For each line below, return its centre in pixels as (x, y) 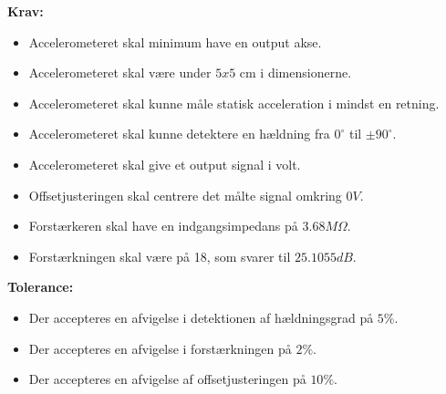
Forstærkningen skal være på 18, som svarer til (160, 256)
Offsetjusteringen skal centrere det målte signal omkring (185, 195)
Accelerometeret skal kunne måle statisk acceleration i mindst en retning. (234, 103)
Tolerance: (41, 287)
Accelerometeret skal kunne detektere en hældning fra (179, 134)
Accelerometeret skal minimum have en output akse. (175, 41)
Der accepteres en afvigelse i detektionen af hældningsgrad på (201, 317)
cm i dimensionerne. (296, 73)
